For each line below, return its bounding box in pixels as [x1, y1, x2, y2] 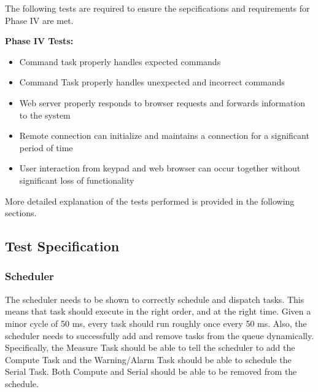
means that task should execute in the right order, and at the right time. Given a [5, 305, 311, 318]
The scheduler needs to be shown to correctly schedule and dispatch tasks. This [5, 292, 304, 305]
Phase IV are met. [5, 14, 74, 26]
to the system [19, 108, 71, 121]
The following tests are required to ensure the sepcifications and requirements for [5, 2, 310, 14]
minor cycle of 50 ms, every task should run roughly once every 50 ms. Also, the [5, 316, 307, 329]
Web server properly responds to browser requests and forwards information [19, 96, 306, 109]
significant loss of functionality [19, 173, 134, 186]
